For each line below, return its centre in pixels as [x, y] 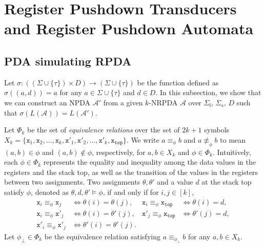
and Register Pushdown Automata [129, 28]
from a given [123, 102]
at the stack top [227, 182]
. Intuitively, [232, 152]
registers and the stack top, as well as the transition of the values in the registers [131, 172]
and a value [175, 182]
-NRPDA [163, 102]
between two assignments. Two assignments [72, 182]
